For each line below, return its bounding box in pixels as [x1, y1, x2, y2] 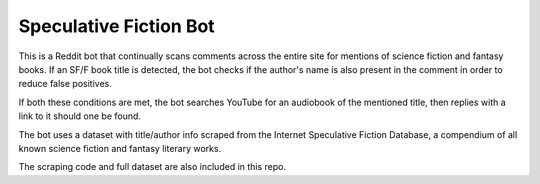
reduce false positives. [18, 78, 112, 90]
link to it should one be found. [18, 110, 142, 122]
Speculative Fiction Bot [18, 15, 215, 37]
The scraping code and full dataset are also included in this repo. [18, 161, 287, 173]
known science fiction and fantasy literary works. [18, 142, 222, 154]
